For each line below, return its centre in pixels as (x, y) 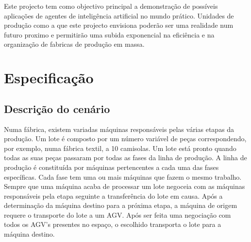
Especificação (49, 78)
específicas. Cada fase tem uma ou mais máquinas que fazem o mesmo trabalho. (123, 177)
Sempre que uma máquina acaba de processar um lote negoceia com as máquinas (125, 186)
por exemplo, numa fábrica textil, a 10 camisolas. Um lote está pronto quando (120, 148)
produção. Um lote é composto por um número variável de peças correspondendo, (125, 139)
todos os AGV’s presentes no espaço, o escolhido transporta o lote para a (113, 224)
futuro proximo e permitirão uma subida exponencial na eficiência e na (109, 34)
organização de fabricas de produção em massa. (74, 44)
